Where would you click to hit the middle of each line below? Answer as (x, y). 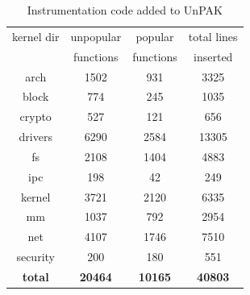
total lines (213, 36)
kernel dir (36, 36)
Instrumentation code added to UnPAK (125, 10)
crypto (35, 116)
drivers (35, 137)
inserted (213, 56)
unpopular (96, 36)
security (35, 257)
